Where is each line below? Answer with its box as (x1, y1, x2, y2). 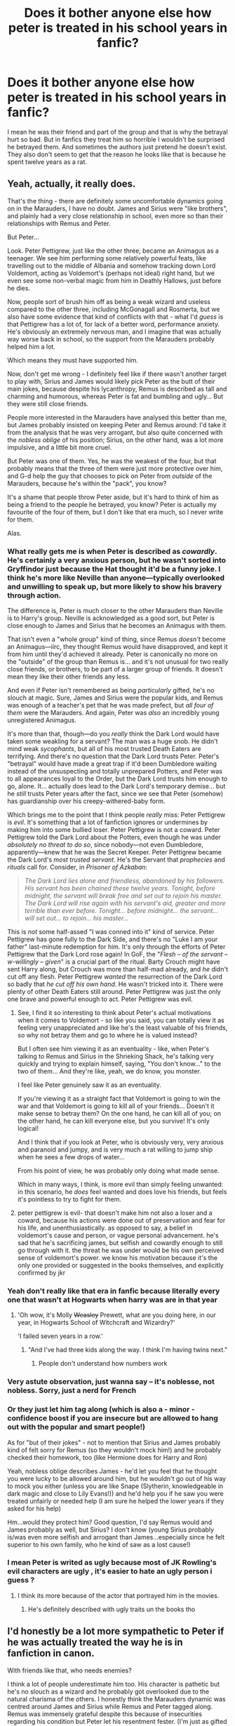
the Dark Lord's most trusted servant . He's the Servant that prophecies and (7, 855, 226, 864)
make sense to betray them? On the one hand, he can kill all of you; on (17, 1109, 222, 1118)
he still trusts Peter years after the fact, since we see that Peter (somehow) (7, 790, 224, 798)
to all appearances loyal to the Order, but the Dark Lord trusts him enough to (7, 774, 228, 783)
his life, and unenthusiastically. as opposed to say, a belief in (17, 1223, 193, 1233)
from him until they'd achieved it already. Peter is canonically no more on (7, 650, 218, 659)
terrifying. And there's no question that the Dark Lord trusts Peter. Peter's (7, 752, 220, 761)
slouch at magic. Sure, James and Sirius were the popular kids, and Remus (7, 693, 223, 702)
